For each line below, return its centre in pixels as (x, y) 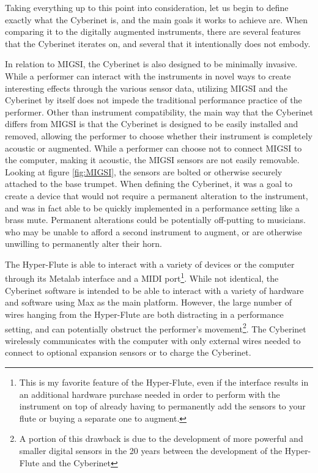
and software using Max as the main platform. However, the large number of (149, 302)
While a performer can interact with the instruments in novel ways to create (148, 75)
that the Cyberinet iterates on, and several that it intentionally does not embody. (158, 43)
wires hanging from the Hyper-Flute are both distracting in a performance (144, 314)
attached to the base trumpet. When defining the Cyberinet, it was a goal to (149, 184)
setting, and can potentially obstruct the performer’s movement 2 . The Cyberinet (156, 328)
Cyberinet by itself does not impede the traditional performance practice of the (153, 100)
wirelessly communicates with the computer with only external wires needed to (153, 340)
